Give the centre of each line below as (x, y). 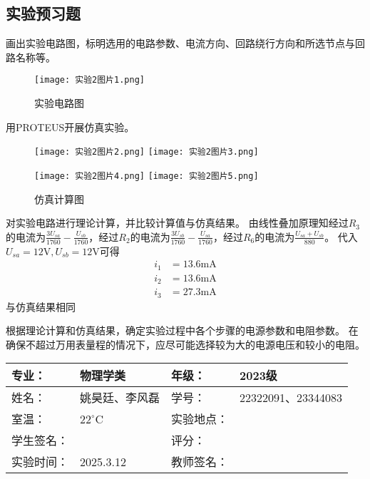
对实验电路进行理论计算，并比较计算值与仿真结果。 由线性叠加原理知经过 (177, 223)
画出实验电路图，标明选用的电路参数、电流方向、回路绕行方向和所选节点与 (180, 43)
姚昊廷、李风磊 (120, 398)
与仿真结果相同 (41, 306)
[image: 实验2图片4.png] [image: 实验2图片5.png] (147, 176)
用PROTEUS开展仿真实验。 (70, 127)
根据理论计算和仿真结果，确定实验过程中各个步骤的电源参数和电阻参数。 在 (182, 330)
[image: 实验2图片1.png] (89, 80)
